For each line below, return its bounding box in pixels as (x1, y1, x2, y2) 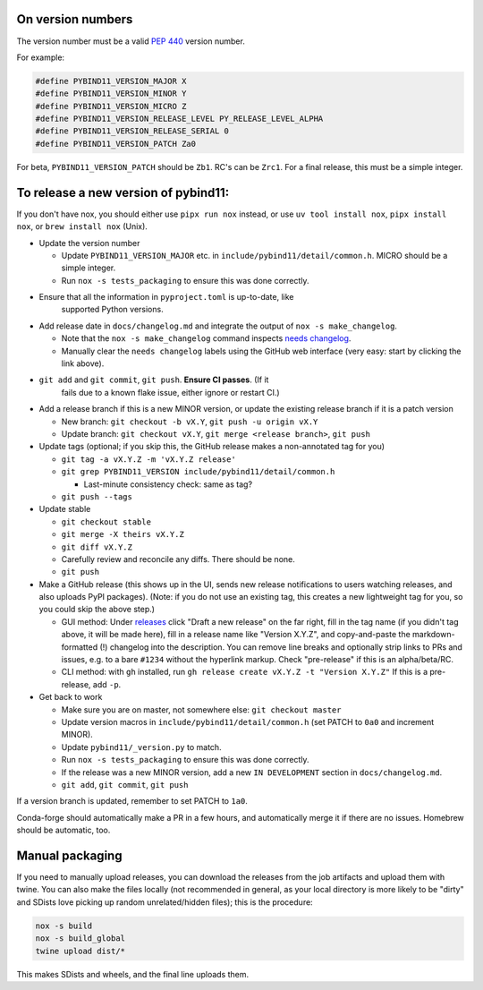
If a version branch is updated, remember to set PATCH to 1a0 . (16, 796, 248, 807)
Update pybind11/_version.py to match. (61, 741, 223, 752)
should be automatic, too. (16, 824, 111, 836)
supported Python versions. (61, 304, 165, 315)
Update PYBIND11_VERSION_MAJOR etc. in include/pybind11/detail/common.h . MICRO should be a (61, 250, 448, 260)
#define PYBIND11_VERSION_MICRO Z (35, 101, 187, 111)
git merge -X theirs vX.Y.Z (61, 529, 185, 540)
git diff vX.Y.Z (61, 542, 133, 552)
